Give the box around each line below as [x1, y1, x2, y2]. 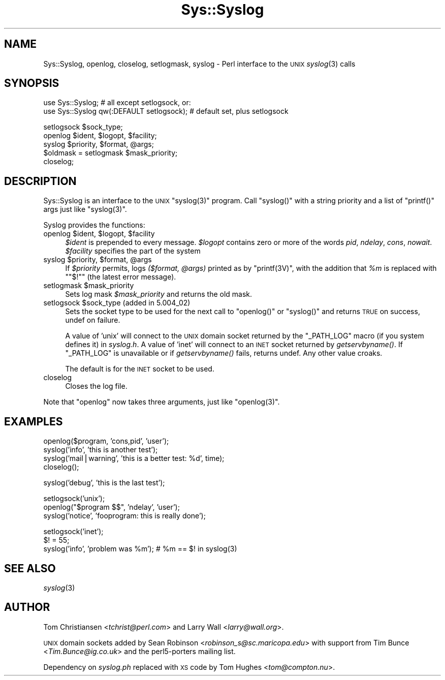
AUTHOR [4, 601, 50, 614]
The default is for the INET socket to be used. [65, 364, 214, 374]
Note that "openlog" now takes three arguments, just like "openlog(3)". [43, 397, 280, 407]
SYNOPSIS [4, 77, 59, 90]
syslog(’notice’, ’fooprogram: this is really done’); [43, 511, 206, 520]
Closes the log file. [65, 382, 128, 391]
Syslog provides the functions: [43, 221, 145, 230]
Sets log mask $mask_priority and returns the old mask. [65, 290, 252, 299]
